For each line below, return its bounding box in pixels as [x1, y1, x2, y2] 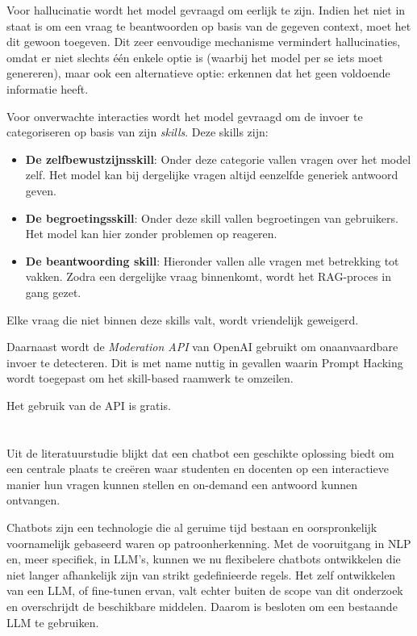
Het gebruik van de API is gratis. [6, 396, 171, 413]
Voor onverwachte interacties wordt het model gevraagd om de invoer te [6, 107, 363, 124]
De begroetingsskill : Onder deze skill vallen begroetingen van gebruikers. [25, 209, 398, 226]
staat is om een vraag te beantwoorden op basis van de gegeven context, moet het [6, 17, 411, 34]
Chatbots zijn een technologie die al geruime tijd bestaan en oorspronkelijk [6, 519, 377, 536]
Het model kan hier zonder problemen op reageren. [25, 225, 277, 242]
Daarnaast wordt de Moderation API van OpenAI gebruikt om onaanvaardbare [6, 338, 398, 355]
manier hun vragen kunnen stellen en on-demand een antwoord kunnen [6, 475, 358, 492]
